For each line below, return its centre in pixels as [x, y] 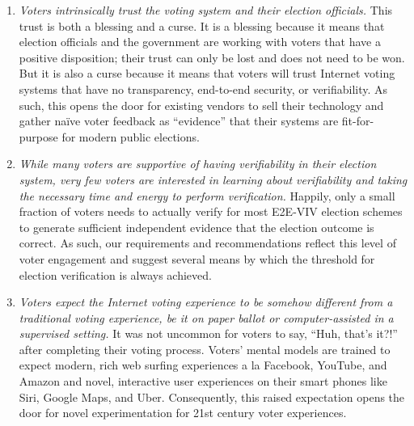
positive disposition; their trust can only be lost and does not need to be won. [212, 57]
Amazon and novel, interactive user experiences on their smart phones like [203, 381]
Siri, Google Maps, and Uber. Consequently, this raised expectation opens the [212, 396]
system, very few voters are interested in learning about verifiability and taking [213, 179]
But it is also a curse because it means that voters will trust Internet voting [207, 73]
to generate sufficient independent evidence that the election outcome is [196, 227]
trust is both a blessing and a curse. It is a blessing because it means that [202, 25]
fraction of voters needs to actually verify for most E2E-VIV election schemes [211, 211]
